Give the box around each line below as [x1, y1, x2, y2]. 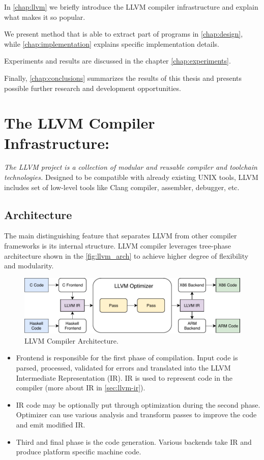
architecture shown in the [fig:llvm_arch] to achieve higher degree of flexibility [4, 250, 249, 261]
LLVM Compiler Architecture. [24, 335, 119, 346]
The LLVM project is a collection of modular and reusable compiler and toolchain [4, 162, 257, 172]
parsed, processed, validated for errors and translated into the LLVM [16, 362, 231, 373]
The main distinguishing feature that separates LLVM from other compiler [4, 230, 237, 241]
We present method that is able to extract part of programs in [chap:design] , [4, 28, 243, 39]
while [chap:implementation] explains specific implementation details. [4, 38, 219, 49]
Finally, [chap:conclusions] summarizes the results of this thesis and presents [4, 72, 242, 83]
